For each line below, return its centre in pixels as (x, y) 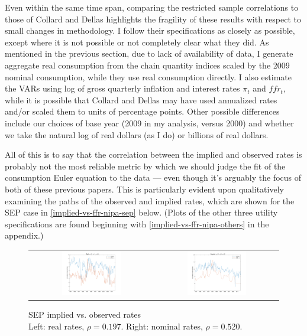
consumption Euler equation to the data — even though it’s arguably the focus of (153, 177)
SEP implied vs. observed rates (85, 314)
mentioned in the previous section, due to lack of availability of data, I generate (149, 53)
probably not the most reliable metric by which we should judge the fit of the (145, 166)
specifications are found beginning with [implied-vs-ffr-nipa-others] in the (137, 224)
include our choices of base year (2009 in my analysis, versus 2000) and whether (149, 123)
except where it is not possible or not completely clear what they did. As (137, 42)
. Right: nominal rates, (162, 326)
